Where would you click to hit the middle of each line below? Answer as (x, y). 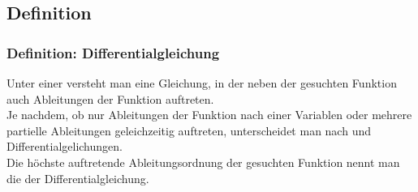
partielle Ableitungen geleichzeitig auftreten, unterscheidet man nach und (189, 130)
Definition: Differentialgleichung (113, 52)
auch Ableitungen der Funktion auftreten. (110, 98)
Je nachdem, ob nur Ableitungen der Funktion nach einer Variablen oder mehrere (209, 115)
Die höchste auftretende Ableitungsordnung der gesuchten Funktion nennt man (203, 162)
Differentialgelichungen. (65, 146)
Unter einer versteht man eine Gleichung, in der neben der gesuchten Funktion (202, 83)
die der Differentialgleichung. (78, 178)
